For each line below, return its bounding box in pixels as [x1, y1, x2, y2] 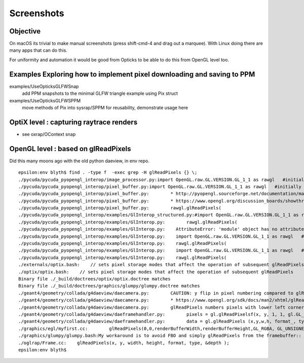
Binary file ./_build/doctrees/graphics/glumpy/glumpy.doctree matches [18, 283, 200, 289]
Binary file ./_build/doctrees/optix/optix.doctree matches [18, 276, 171, 281]
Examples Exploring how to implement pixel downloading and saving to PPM [9, 70, 255, 79]
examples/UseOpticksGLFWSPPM [9, 97, 81, 103]
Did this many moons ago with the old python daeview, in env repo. [9, 158, 149, 164]
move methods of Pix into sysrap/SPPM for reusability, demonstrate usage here [22, 104, 188, 111]
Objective [9, 27, 41, 35]
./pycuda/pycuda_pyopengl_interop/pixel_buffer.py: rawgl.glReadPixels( [18, 205, 221, 211]
